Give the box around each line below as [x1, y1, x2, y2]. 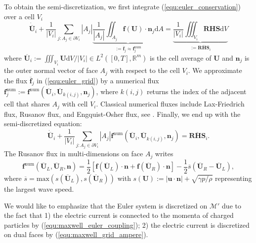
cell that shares [4, 99, 50, 109]
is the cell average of [149, 52, 212, 63]
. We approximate [188, 65, 242, 75]
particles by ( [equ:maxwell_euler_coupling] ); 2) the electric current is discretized [4, 219, 250, 230]
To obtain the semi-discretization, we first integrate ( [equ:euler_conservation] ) [4, 1, 241, 11]
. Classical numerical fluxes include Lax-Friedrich [96, 99, 245, 109]
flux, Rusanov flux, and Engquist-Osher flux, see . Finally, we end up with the [4, 108, 241, 119]
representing [214, 173, 252, 183]
